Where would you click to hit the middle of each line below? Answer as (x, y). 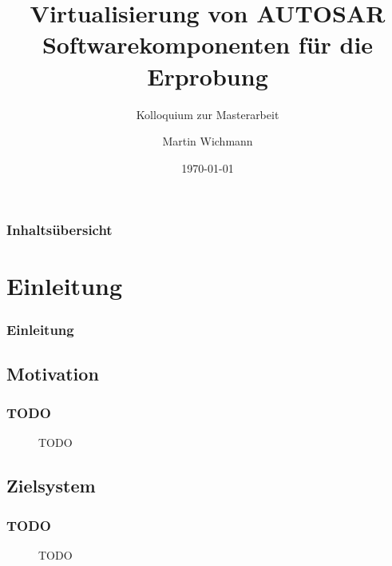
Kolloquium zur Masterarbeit (208, 114)
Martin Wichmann (208, 141)
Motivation (53, 373)
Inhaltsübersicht (59, 230)
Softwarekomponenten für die (208, 44)
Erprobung (208, 76)
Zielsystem (51, 486)
